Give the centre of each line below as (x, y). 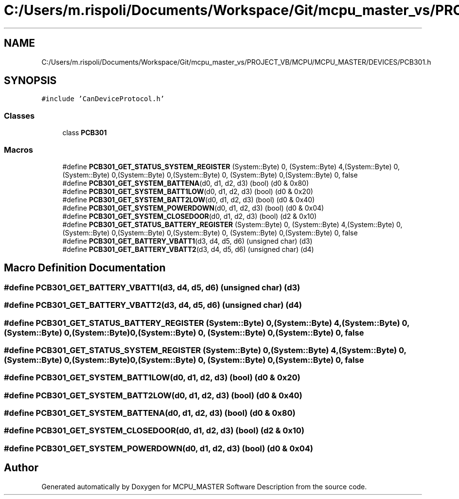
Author (21, 468)
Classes (19, 116)
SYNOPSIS (30, 81)
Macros (18, 150)
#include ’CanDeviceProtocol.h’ (103, 99)
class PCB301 (85, 133)
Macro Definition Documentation (85, 268)
